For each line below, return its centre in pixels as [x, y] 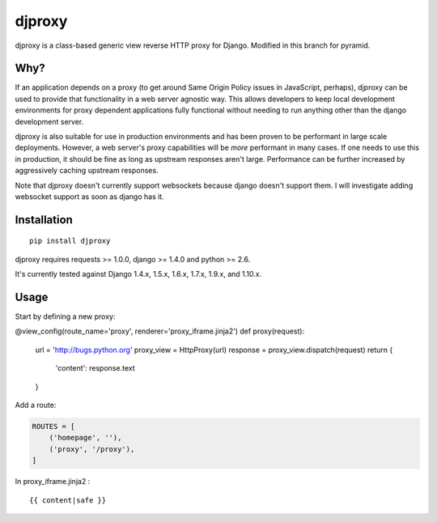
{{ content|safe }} [68, 500]
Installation [44, 220]
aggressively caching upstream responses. [87, 171]
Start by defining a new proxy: [65, 316]
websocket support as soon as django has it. [90, 196]
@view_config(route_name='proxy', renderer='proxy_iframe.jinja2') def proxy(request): [160, 331]
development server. [49, 121]
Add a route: [36, 405]
